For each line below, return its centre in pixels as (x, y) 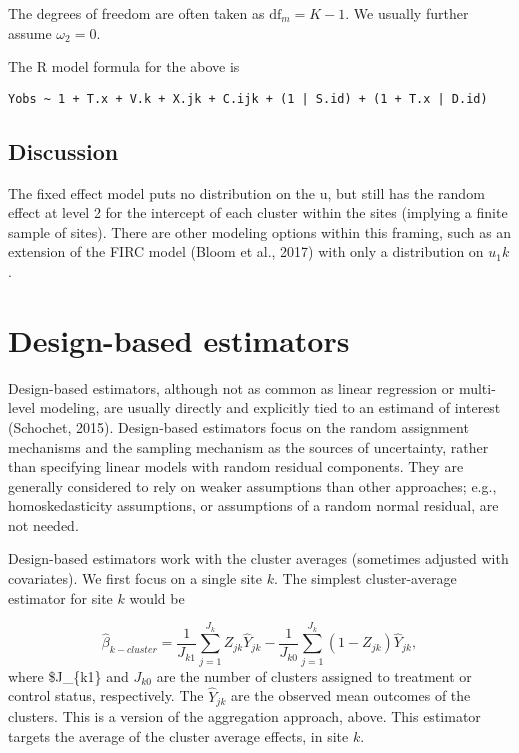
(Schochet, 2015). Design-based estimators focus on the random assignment (238, 426)
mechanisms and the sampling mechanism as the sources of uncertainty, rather (248, 446)
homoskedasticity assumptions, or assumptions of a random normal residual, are (253, 505)
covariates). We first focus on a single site (135, 578)
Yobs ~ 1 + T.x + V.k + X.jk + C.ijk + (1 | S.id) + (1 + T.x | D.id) (248, 98)
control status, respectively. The (106, 695)
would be (157, 597)
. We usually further (407, 13)
